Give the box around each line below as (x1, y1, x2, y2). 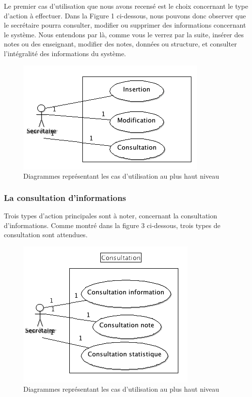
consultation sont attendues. (4, 229, 88, 240)
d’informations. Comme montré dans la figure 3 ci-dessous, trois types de (4, 220, 220, 230)
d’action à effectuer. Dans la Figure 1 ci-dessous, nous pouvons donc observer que (4, 10, 246, 20)
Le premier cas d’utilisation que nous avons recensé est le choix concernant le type (4, 1, 248, 11)
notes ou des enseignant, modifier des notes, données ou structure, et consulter (4, 39, 237, 49)
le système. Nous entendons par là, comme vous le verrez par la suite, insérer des (4, 29, 244, 39)
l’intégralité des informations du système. (4, 48, 126, 58)
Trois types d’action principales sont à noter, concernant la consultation (4, 210, 218, 220)
